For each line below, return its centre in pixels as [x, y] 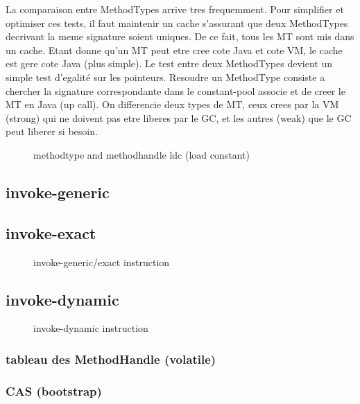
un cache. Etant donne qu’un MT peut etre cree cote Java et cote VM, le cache [174, 50]
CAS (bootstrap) [54, 390]
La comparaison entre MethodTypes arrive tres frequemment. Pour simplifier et [175, 9]
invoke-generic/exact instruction [102, 262]
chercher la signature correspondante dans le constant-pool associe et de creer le [175, 90]
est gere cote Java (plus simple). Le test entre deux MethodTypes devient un [169, 63]
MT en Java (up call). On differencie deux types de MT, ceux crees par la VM [172, 104]
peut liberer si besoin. [52, 131]
